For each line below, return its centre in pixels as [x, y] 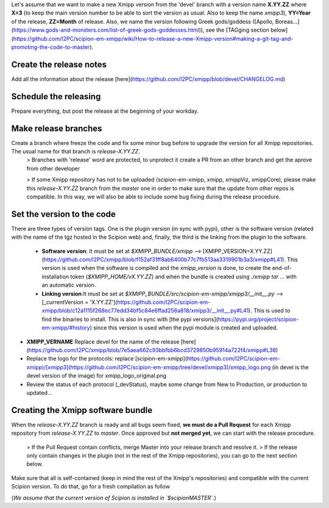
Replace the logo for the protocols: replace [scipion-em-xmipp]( [107, 359]
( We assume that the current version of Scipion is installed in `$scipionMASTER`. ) [114, 498]
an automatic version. [69, 285]
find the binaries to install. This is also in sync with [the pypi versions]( [130, 319]
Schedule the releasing [56, 97]
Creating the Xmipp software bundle [82, 410]
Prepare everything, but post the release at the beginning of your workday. [105, 111]
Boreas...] [287, 21]
